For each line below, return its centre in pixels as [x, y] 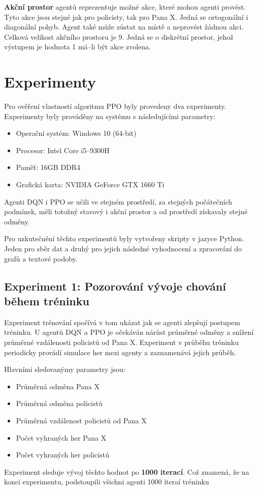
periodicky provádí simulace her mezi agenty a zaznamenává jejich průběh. [120, 352]
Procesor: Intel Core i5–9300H [63, 150]
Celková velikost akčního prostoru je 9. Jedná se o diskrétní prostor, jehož [119, 36]
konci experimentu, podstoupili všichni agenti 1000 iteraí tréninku [107, 482]
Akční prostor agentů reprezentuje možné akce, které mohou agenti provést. [125, 7]
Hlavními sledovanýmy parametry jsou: [65, 369]
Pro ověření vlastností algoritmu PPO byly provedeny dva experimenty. [115, 106]
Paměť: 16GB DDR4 [48, 167]
